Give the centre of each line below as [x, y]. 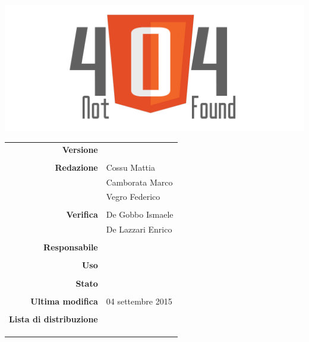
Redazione [76, 167]
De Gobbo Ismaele [140, 214]
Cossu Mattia [130, 167]
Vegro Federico [133, 197]
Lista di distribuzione [53, 319]
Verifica [82, 214]
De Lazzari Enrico [139, 229]
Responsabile [71, 247]
